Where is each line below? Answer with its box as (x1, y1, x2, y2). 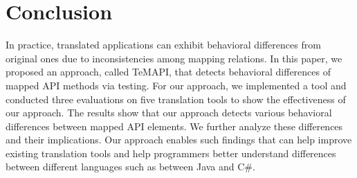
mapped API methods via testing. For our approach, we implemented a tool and (6, 78, 347, 92)
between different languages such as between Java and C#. (6, 159, 255, 174)
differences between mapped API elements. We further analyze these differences (6, 118, 343, 133)
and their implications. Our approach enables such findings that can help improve (6, 132, 352, 147)
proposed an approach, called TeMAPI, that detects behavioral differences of (6, 64, 331, 79)
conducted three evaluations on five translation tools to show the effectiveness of (6, 91, 346, 106)
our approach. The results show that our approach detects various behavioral (6, 105, 332, 120)
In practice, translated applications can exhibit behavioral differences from (6, 37, 321, 52)
